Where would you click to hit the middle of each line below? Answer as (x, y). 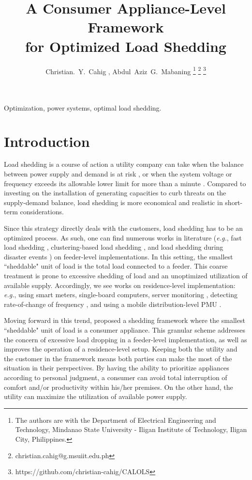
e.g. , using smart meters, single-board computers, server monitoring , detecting (121, 295)
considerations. (42, 212)
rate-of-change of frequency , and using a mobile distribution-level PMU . (113, 304)
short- (234, 202)
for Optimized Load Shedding (126, 46)
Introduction (47, 141)
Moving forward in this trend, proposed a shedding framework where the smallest (125, 320)
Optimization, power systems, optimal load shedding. (83, 107)
